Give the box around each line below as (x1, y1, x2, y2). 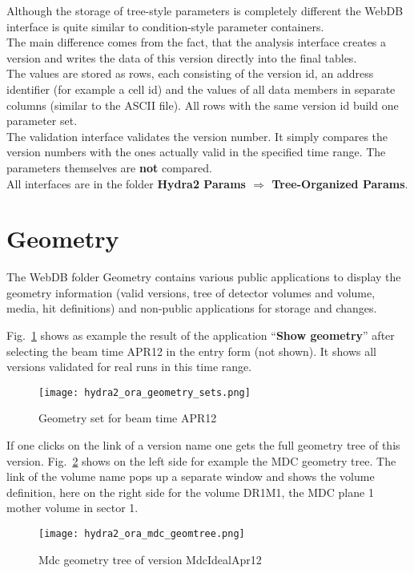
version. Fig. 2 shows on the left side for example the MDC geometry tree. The (6, 452, 396, 469)
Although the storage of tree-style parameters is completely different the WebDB (6, 2, 404, 18)
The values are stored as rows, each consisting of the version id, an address (6, 65, 374, 82)
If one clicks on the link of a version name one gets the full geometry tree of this (6, 437, 400, 454)
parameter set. (6, 112, 78, 129)
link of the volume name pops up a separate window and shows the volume (6, 468, 375, 485)
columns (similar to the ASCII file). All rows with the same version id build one (6, 96, 399, 113)
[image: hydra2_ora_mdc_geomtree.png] (38, 528, 245, 540)
